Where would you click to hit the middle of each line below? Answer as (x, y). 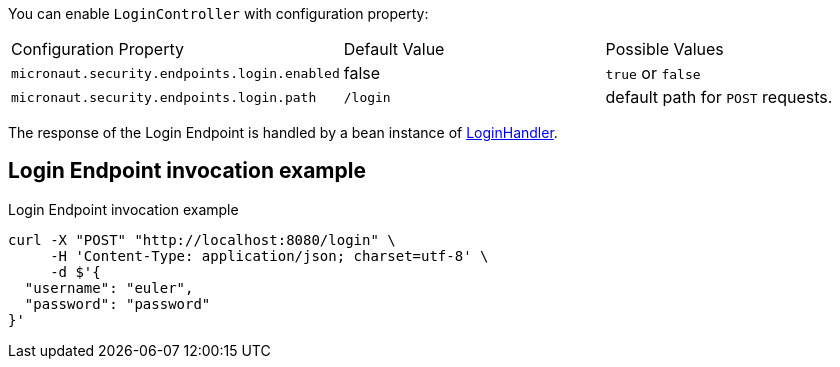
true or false (653, 73)
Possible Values (664, 49)
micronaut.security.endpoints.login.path (164, 97)
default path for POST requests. (719, 97)
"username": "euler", (109, 287)
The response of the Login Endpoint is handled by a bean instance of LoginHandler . (283, 132)
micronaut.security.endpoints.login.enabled (175, 73)
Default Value (394, 49)
